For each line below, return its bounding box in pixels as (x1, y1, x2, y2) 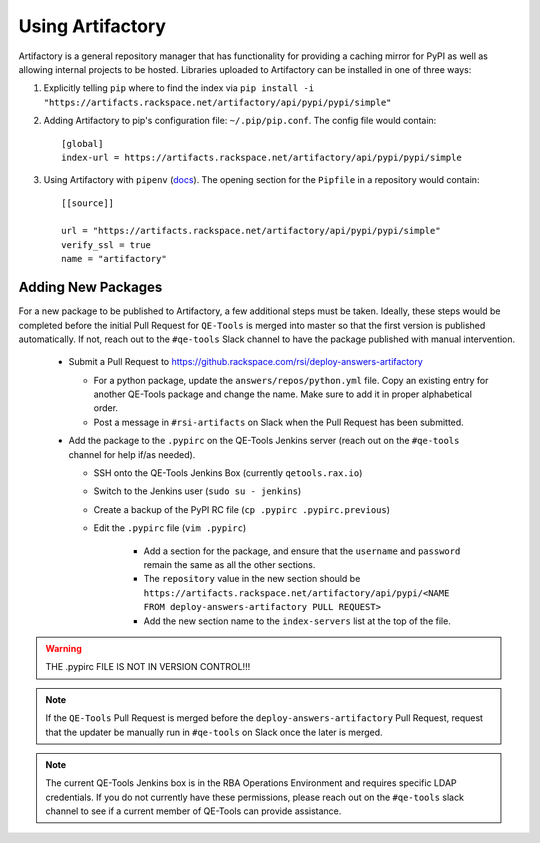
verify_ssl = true (61, 239, 152, 250)
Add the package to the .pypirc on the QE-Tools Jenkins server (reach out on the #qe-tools (68, 435, 460, 447)
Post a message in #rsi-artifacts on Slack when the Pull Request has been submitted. (93, 416, 464, 428)
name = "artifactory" (61, 253, 167, 265)
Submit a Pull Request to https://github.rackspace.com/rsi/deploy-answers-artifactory (68, 356, 424, 368)
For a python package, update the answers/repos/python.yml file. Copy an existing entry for (93, 374, 489, 386)
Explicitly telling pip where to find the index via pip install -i (43, 82, 315, 94)
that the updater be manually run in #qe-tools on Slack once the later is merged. (45, 726, 384, 738)
